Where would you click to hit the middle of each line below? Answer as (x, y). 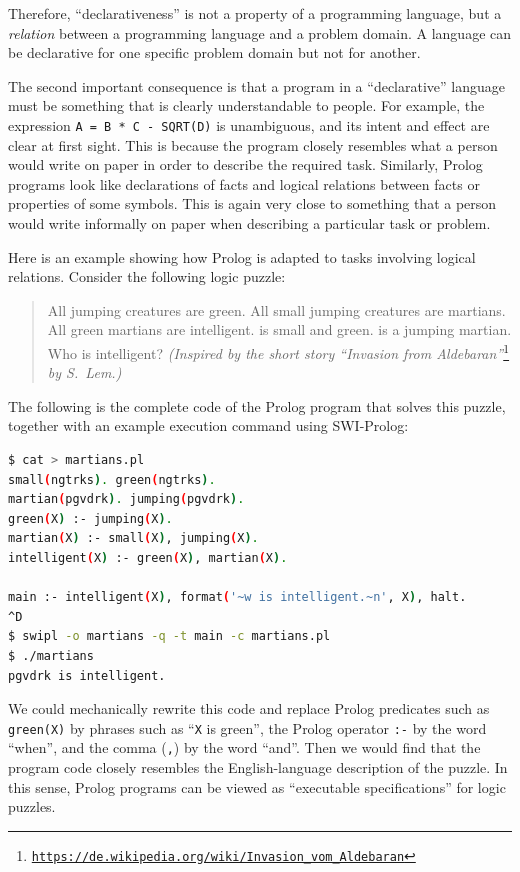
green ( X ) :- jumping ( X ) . (90, 518)
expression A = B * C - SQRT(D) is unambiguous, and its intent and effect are (249, 124)
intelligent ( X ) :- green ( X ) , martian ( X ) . (148, 557)
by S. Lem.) (84, 372)
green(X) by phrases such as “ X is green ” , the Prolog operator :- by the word (247, 727)
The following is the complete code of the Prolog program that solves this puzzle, (257, 405)
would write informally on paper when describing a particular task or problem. (249, 223)
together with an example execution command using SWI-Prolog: (208, 425)
